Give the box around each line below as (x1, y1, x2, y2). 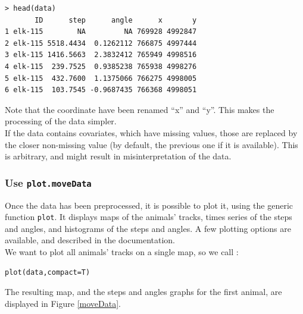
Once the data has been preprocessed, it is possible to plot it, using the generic (5, 199, 293, 211)
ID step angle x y (35, 15, 197, 24)
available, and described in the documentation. (5, 234, 175, 246)
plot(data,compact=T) (5, 268, 90, 277)
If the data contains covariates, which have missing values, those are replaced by (5, 126, 298, 139)
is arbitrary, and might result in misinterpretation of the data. (5, 150, 232, 162)
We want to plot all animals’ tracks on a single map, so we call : (5, 245, 239, 258)
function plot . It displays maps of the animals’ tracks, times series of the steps (5, 211, 292, 223)
